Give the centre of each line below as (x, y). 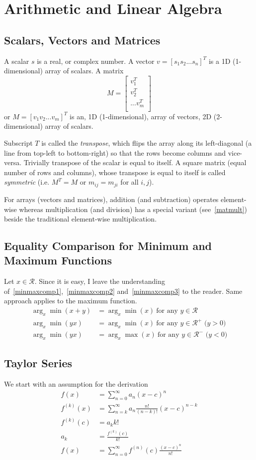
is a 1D (219, 61)
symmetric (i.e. (27, 182)
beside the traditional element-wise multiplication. (81, 219)
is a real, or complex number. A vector (96, 61)
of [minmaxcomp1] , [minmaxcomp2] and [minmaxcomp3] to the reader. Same (123, 291)
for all (129, 182)
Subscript (18, 143)
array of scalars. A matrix (84, 71)
